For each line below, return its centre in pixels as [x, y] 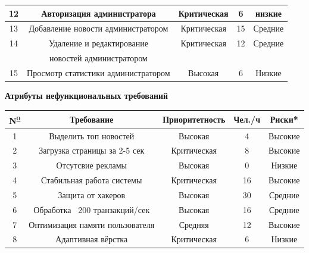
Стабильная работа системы [92, 180]
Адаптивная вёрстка [92, 239]
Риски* [284, 119]
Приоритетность [194, 119]
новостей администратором [99, 58]
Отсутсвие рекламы [91, 165]
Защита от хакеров [92, 194]
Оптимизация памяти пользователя [92, 224]
